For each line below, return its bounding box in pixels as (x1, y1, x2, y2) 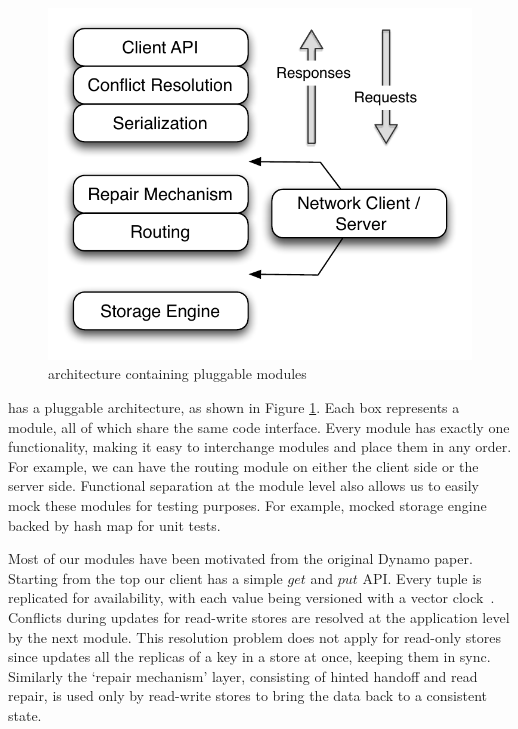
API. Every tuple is (362, 567, 482, 588)
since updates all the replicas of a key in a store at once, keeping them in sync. (8, 646, 491, 667)
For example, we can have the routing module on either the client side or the (8, 455, 479, 476)
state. (8, 704, 42, 725)
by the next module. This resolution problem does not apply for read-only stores (8, 626, 501, 647)
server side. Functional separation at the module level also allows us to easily (8, 475, 479, 496)
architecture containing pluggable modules (48, 363, 307, 384)
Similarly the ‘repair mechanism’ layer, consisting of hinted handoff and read (8, 665, 478, 686)
